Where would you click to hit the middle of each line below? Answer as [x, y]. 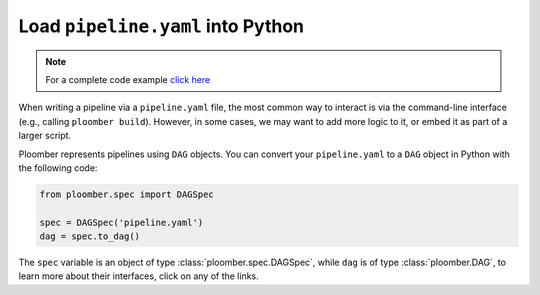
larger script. [45, 136]
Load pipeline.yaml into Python [161, 26]
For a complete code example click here [128, 79]
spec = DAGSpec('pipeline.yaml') [121, 222]
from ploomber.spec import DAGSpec [126, 194]
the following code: [58, 167]
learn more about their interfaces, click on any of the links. [138, 276]
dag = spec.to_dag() [89, 236]
